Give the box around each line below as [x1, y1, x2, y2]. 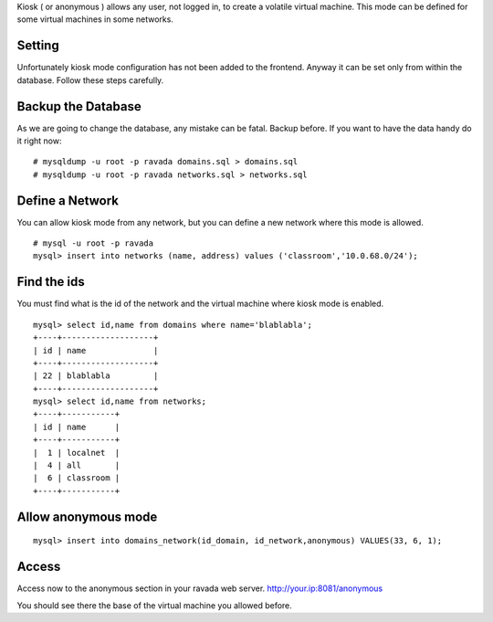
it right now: [16, 135, 62, 146]
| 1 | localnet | [33, 448, 121, 458]
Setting [16, 37, 59, 54]
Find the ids [16, 274, 86, 290]
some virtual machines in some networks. [16, 14, 173, 25]
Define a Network [16, 193, 119, 208]
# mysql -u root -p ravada [33, 238, 154, 248]
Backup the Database [16, 99, 142, 114]
